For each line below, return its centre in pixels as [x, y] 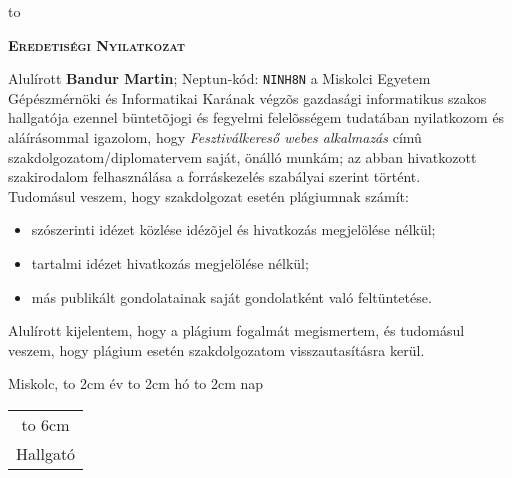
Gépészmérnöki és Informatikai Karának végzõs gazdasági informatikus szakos [247, 97]
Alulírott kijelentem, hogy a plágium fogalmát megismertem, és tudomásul [236, 330]
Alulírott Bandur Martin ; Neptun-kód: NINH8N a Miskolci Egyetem [219, 78]
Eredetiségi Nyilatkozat [96, 44]
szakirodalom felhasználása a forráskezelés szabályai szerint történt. [214, 176]
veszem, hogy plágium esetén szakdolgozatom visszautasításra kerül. [216, 349]
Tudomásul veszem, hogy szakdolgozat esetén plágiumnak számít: [208, 195]
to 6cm [45, 424]
